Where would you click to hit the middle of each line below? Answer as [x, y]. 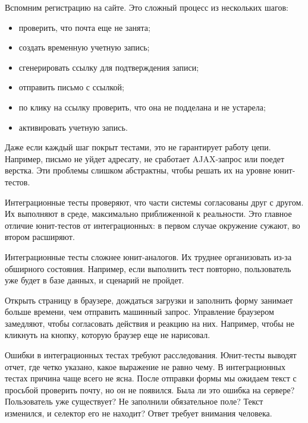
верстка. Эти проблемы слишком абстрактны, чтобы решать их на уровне [138, 170]
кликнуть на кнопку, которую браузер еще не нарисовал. [108, 335]
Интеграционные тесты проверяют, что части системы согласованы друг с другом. [154, 202]
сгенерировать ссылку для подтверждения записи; [109, 67]
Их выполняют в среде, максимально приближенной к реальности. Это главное [148, 214]
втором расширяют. [40, 237]
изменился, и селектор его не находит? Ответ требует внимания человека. [139, 413]
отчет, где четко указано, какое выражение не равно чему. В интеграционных [145, 366]
